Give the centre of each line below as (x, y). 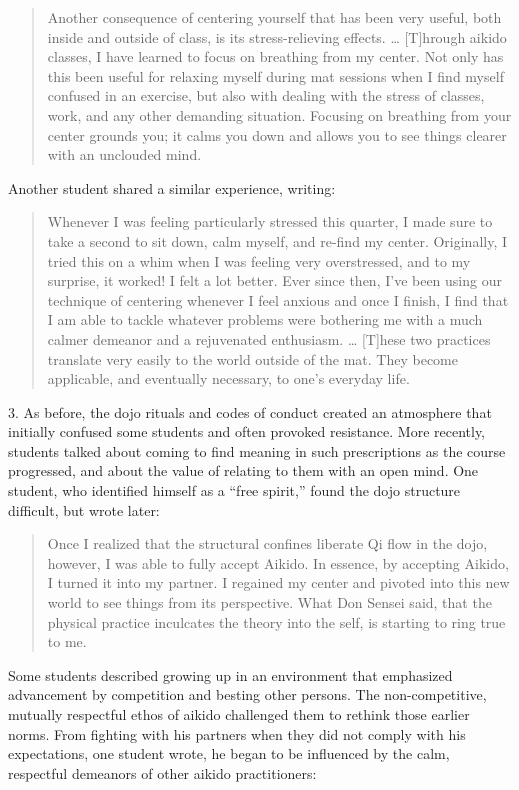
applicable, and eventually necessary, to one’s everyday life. (228, 378)
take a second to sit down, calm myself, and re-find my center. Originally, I (277, 240)
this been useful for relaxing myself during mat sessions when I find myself (275, 75)
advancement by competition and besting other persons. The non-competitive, (247, 694)
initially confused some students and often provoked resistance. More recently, (247, 431)
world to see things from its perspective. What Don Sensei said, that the (269, 602)
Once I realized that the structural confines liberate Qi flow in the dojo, (267, 543)
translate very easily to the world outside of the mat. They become (252, 358)
